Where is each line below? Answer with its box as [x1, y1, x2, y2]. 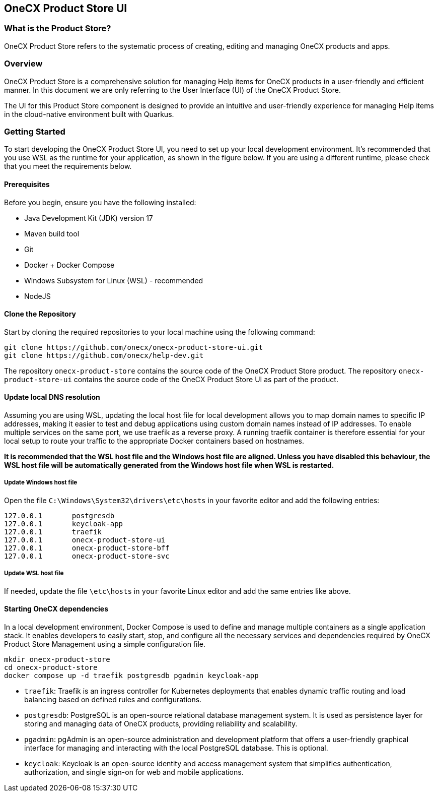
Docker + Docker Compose [24, 260, 115, 269]
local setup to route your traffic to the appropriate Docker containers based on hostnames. [4, 436, 305, 445]
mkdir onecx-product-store [4, 655, 110, 663]
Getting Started [4, 126, 65, 137]
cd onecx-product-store [4, 663, 98, 671]
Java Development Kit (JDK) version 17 [24, 213, 153, 222]
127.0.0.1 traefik [4, 527, 102, 536]
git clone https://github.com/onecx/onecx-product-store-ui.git [4, 343, 263, 351]
